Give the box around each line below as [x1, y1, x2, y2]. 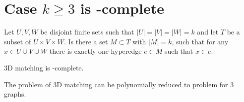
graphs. [4, 89, 26, 99]
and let [197, 27, 219, 37]
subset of [4, 36, 31, 46]
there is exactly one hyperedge [49, 46, 142, 56]
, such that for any [172, 36, 229, 46]
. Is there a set [63, 36, 108, 46]
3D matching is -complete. [4, 62, 84, 72]
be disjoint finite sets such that [40, 27, 134, 37]
